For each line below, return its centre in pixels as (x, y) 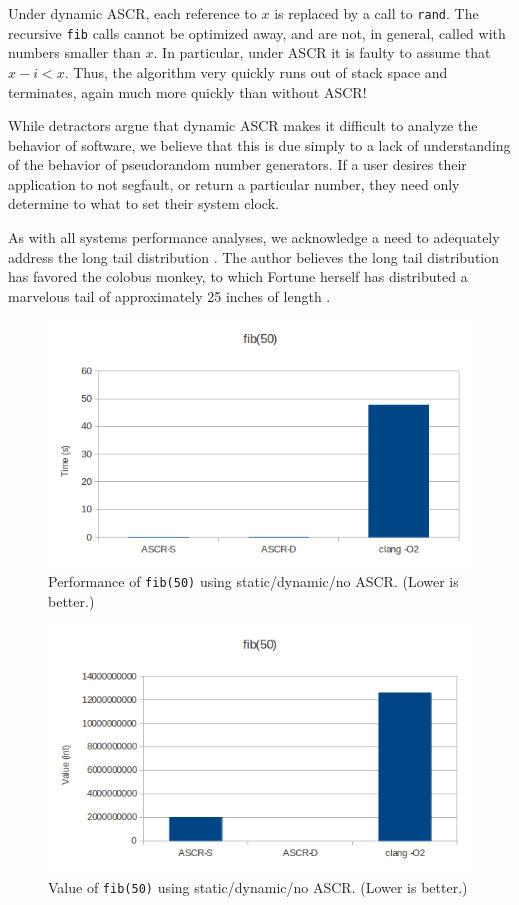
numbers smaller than (74, 52)
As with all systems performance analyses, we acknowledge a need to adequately (254, 237)
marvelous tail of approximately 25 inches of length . (169, 295)
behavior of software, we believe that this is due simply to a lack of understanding (259, 144)
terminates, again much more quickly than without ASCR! (187, 91)
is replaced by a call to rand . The (376, 13)
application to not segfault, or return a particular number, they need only (234, 183)
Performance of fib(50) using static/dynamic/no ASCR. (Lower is (253, 581)
